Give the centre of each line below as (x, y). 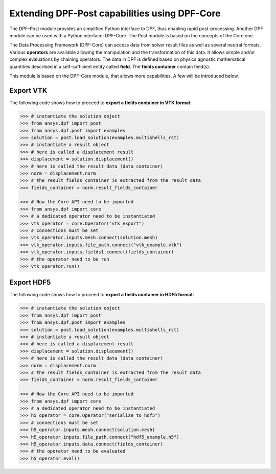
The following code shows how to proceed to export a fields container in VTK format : (100, 103)
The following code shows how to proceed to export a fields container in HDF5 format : (102, 295)
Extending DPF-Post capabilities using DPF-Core (115, 13)
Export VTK (28, 90)
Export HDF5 (30, 283)
